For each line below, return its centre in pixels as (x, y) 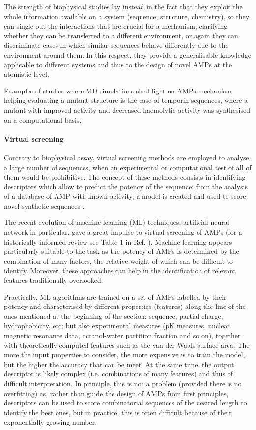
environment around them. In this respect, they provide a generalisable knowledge (128, 54)
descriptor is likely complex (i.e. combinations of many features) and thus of (119, 374)
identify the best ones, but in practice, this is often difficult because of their (118, 412)
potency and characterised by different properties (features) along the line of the (125, 306)
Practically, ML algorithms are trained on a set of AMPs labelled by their (115, 296)
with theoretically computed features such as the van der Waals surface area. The (127, 345)
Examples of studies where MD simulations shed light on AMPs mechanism (118, 90)
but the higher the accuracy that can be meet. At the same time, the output (119, 364)
